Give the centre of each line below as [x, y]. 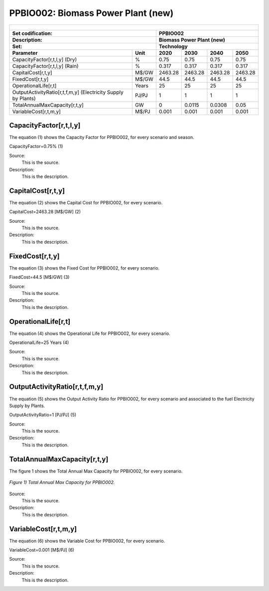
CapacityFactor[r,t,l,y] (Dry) [45, 59]
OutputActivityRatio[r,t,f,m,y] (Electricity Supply [68, 92]
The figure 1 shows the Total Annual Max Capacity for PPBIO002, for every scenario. [96, 471]
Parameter [25, 53]
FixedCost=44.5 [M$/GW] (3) [39, 277]
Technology [173, 46]
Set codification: [32, 33]
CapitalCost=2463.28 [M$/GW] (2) [45, 212]
